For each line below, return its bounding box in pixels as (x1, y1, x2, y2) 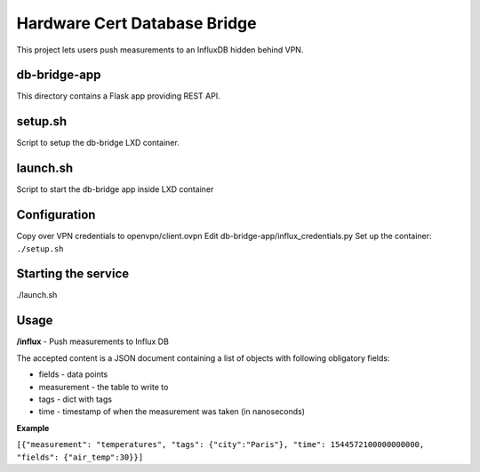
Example (16, 422, 50, 433)
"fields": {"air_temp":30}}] (16, 452, 144, 462)
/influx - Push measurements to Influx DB (16, 336, 169, 347)
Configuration (16, 207, 96, 222)
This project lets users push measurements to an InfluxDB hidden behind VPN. (16, 44, 304, 55)
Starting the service (16, 267, 129, 282)
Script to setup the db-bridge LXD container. (16, 138, 180, 148)
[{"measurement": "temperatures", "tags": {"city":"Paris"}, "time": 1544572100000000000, (16, 440, 425, 450)
